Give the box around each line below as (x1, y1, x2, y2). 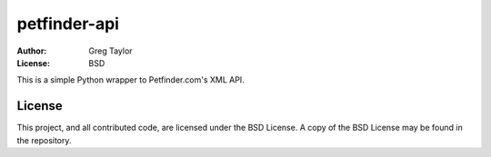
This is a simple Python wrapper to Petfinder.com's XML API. (16, 74, 245, 85)
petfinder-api (16, 14, 120, 34)
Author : (16, 45, 47, 56)
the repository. (16, 134, 72, 145)
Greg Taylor (88, 45, 133, 56)
